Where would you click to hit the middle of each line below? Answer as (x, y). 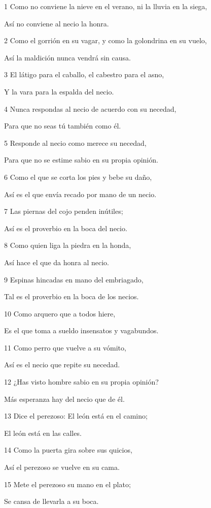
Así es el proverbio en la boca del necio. (66, 228)
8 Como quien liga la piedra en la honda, (68, 245)
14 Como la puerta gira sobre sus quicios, (68, 450)
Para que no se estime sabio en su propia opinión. (81, 160)
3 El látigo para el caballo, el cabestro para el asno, (84, 74)
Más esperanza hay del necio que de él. (64, 399)
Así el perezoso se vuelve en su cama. (62, 467)
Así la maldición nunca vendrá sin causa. (67, 57)
